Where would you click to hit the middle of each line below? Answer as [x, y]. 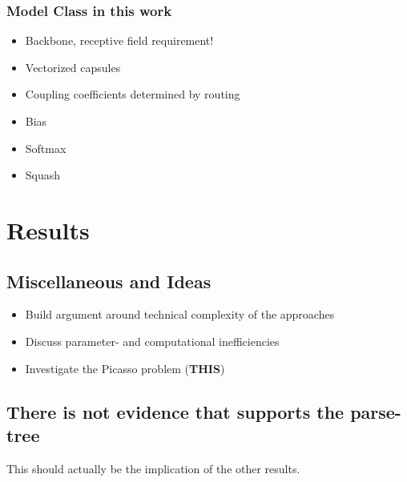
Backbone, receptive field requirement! [119, 40]
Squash [43, 175]
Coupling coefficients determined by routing [133, 94]
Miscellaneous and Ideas [109, 281]
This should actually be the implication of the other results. [153, 468]
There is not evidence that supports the [175, 411]
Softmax [46, 148]
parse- [376, 411]
